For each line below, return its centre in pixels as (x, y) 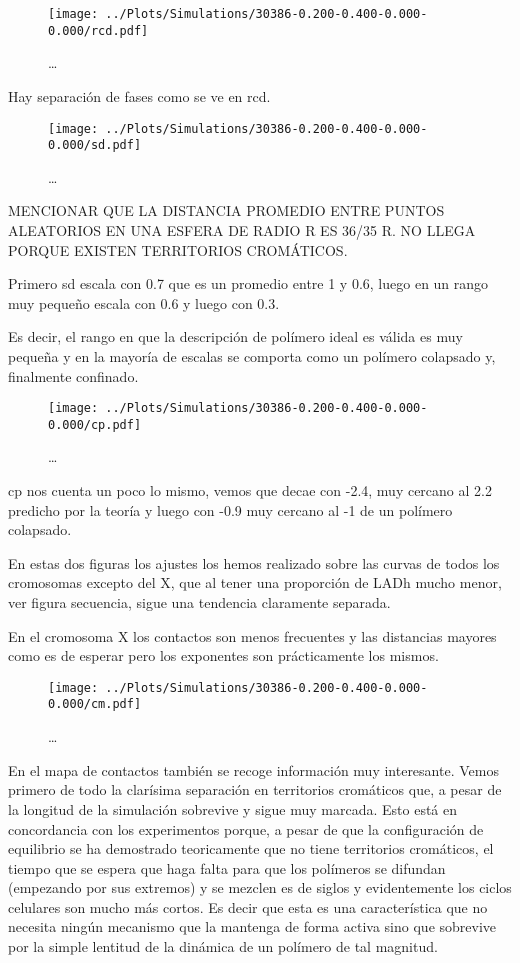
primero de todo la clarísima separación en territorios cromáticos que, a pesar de (255, 789)
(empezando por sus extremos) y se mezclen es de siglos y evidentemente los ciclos (260, 887)
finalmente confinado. (73, 375)
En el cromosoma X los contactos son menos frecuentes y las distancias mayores (252, 635)
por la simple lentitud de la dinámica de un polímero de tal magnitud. (223, 946)
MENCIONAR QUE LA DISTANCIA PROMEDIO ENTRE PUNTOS (226, 210)
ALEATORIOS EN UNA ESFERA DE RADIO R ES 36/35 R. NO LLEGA (242, 230)
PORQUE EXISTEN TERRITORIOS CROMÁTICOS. (178, 249)
